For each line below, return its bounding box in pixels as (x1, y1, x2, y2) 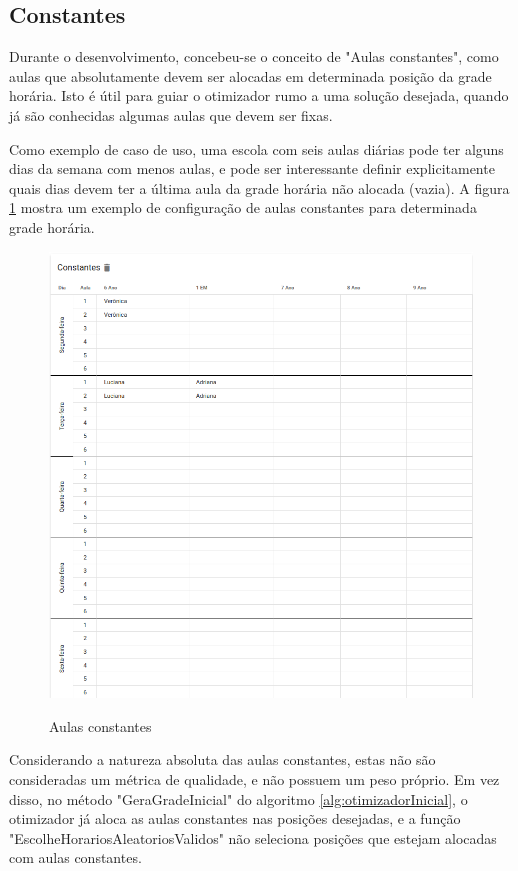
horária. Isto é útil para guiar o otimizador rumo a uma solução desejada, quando (9, 85, 509, 106)
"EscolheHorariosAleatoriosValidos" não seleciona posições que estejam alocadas (9, 827, 497, 848)
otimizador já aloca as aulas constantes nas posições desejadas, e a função (9, 808, 461, 829)
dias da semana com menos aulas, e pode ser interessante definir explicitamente (9, 158, 495, 179)
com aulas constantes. (9, 847, 142, 868)
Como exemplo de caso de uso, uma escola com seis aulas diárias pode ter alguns (9, 138, 504, 159)
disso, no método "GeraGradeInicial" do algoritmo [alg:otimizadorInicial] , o (9, 788, 468, 809)
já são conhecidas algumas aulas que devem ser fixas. (9, 104, 333, 125)
